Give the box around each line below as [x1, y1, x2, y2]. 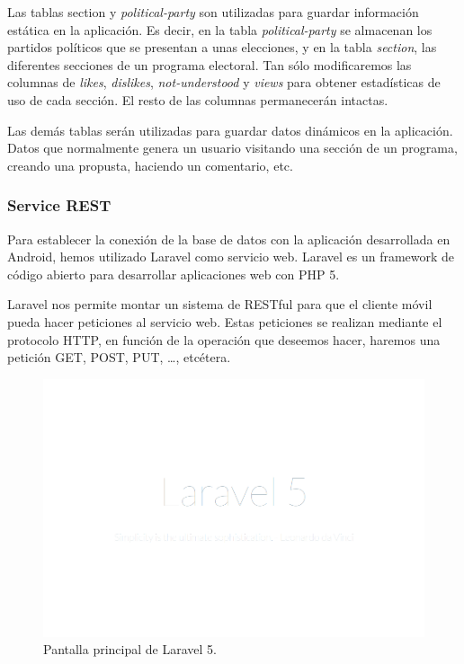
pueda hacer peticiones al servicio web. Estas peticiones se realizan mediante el [7, 312, 442, 331]
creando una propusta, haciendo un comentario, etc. [7, 155, 293, 174]
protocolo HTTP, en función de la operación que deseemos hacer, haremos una [7, 330, 441, 349]
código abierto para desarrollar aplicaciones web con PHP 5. [7, 264, 340, 283]
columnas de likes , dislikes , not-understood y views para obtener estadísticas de [7, 73, 441, 92]
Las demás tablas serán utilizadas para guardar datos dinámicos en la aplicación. [7, 120, 453, 139]
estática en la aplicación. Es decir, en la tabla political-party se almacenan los [7, 20, 433, 39]
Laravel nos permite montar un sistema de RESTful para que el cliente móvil [7, 295, 433, 314]
